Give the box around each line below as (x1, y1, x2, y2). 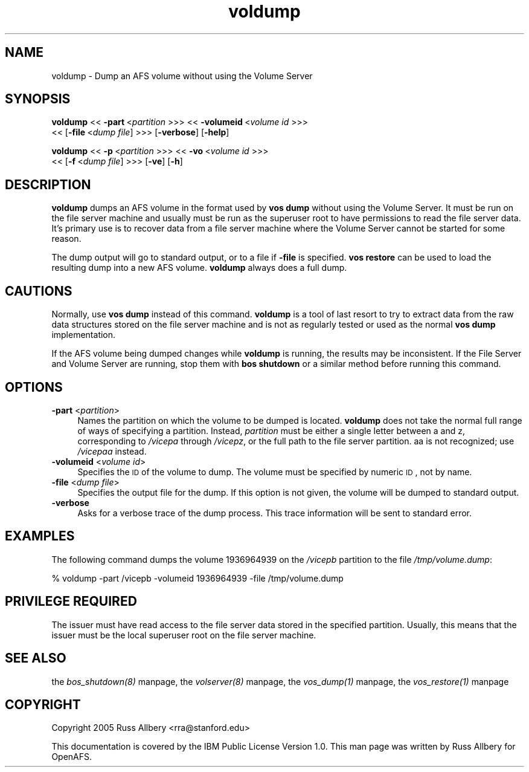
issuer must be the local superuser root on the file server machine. (51, 629, 316, 640)
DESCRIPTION (5, 177, 91, 192)
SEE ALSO (5, 650, 66, 666)
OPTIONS (5, 379, 63, 395)
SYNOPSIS (5, 91, 71, 107)
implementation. (51, 329, 116, 340)
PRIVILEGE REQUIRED (5, 594, 137, 609)
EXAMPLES (5, 528, 75, 544)
